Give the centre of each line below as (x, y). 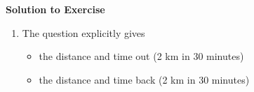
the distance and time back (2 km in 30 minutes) (144, 79)
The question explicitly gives (83, 32)
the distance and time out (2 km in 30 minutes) (141, 56)
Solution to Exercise (55, 9)
